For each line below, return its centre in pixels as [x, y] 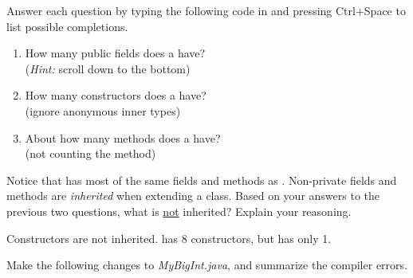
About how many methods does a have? [123, 137]
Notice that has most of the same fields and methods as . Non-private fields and [202, 180]
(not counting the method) [90, 153]
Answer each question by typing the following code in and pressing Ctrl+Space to [206, 10]
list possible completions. [67, 26]
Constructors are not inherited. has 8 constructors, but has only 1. [169, 238]
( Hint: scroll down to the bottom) [108, 68]
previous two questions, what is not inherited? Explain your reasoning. [179, 211]
